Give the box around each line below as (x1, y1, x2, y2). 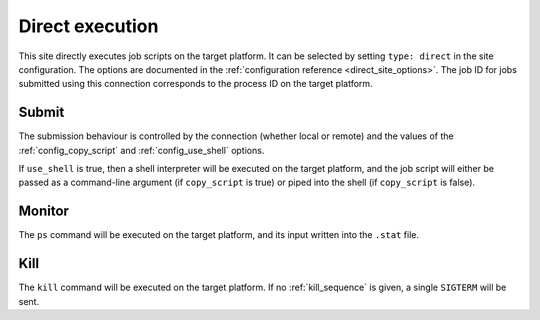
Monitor (18, 203, 70, 220)
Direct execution (18, 15, 159, 37)
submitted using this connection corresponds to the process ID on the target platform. (18, 78, 374, 90)
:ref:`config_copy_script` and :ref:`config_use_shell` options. (18, 144, 265, 156)
